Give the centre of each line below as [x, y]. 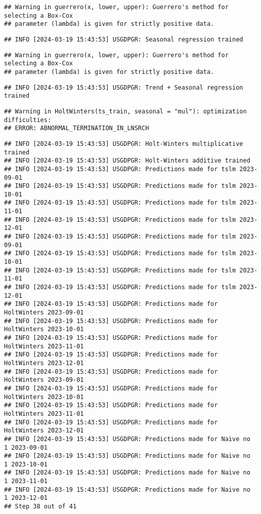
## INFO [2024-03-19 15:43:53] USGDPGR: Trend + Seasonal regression [124, 87]
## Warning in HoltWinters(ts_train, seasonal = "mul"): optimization [125, 111]
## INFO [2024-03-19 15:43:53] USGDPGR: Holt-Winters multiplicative [124, 144]
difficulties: [28, 120]
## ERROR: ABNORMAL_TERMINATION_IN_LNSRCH [77, 128]
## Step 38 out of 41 [40, 507]
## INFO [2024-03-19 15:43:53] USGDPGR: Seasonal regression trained [124, 39]
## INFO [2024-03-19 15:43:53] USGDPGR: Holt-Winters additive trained [127, 161]
